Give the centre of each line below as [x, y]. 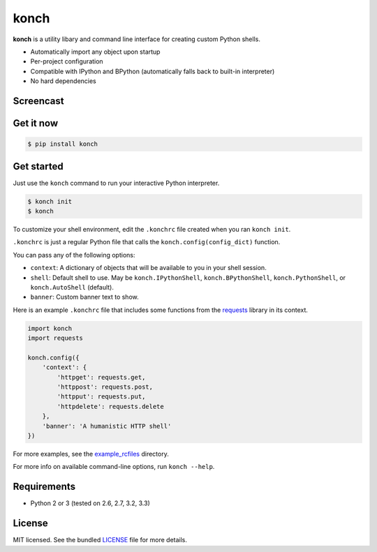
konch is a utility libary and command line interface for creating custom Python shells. [137, 39]
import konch [50, 328]
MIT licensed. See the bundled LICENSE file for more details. [100, 540]
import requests [56, 338]
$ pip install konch [62, 144]
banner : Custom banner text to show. [84, 297]
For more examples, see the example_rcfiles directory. [91, 454]
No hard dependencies [64, 81]
